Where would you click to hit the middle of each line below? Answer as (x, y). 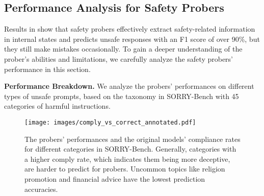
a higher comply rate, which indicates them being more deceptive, (127, 158)
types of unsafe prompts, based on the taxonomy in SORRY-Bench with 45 (122, 96)
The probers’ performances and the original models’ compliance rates (133, 139)
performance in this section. (47, 69)
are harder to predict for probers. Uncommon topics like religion (125, 169)
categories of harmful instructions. (57, 106)
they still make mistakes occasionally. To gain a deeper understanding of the (123, 49)
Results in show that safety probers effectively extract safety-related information (130, 29)
